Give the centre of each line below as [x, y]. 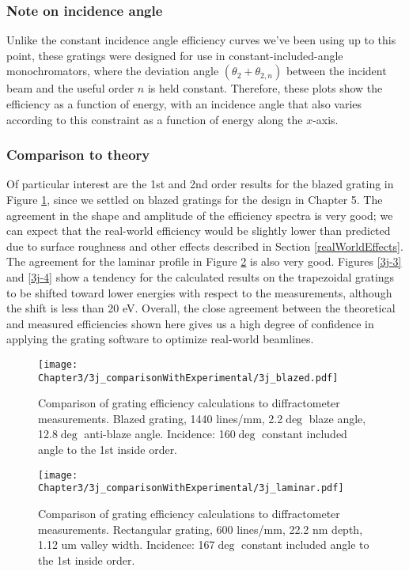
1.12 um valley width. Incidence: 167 [127, 545]
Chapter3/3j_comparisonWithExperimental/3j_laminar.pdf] [191, 488]
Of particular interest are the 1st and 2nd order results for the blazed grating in [200, 184]
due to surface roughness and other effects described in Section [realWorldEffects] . [205, 246]
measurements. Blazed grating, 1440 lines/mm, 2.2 [161, 418]
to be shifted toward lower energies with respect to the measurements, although [199, 292]
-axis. [326, 119]
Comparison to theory [78, 155]
